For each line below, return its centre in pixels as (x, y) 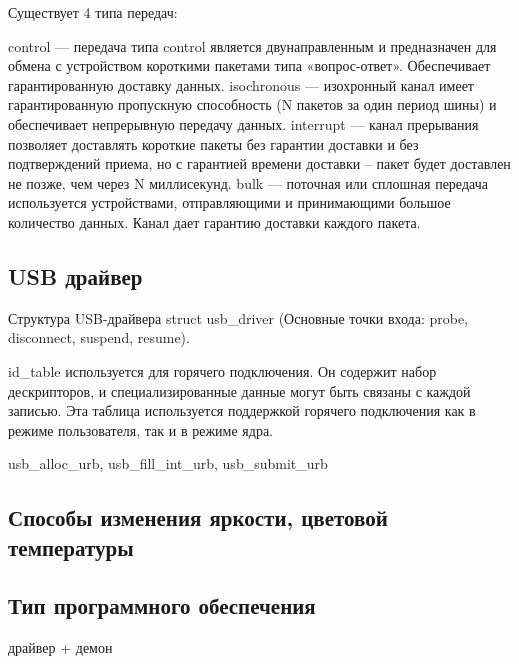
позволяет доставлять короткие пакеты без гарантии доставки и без (213, 143)
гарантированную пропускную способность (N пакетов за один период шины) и (252, 104)
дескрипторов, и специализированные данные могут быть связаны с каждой (239, 390)
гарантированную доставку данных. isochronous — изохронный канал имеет (241, 84)
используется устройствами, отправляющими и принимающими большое (229, 202)
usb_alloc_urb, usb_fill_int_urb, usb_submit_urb (168, 463)
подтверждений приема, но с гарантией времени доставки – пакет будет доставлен (259, 163)
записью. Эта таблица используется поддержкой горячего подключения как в (242, 410)
